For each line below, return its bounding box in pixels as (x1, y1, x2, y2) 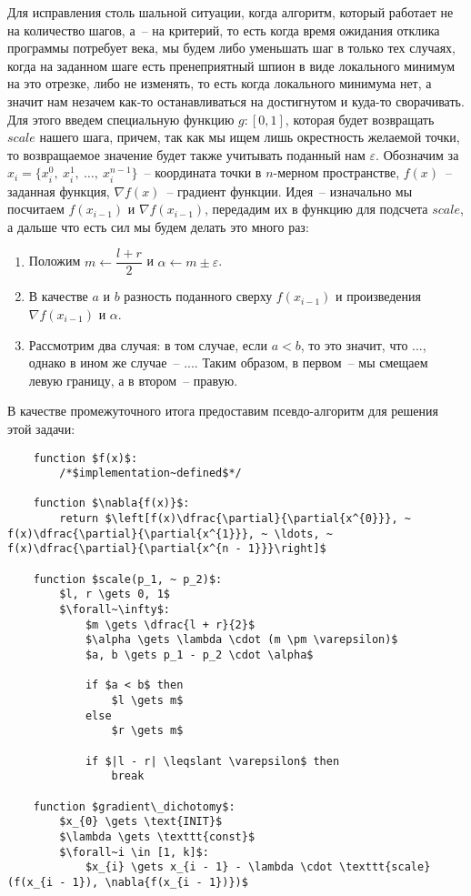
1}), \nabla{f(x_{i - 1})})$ (72, 875, 248, 889)
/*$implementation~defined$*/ (59, 467, 242, 480)
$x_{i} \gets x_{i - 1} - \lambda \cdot (85, 861, 333, 874)
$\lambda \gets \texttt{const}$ (59, 830, 256, 843)
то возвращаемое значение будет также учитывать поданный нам (7, 145, 366, 164)
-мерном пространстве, (273, 163, 400, 182)
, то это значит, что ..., (300, 335, 426, 354)
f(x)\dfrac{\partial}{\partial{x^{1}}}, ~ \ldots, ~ (7, 527, 333, 540)
